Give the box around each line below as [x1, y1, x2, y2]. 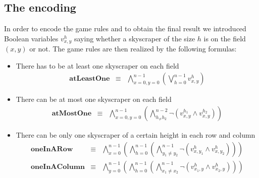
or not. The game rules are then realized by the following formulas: [29, 43, 237, 54]
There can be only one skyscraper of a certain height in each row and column [16, 130, 255, 140]
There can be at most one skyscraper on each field [16, 94, 172, 104]
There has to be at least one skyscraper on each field [16, 60, 179, 71]
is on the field [203, 33, 246, 43]
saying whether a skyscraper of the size [74, 33, 195, 43]
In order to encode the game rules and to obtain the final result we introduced [4, 23, 246, 34]
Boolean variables [4, 33, 59, 43]
